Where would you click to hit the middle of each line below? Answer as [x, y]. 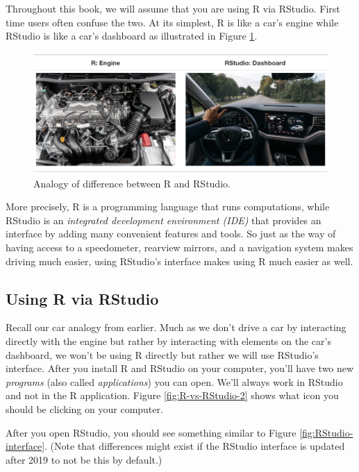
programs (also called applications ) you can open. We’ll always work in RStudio [174, 381]
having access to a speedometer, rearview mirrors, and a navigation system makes [179, 247]
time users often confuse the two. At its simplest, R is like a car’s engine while [172, 22]
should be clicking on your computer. [84, 409]
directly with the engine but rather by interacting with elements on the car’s [168, 341]
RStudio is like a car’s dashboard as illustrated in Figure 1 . [132, 36]
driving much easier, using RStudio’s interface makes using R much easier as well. [179, 261]
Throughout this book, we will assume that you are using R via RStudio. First [173, 8]
